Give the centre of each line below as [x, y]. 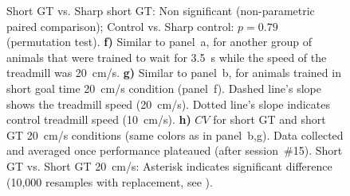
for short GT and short [269, 119]
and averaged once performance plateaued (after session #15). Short [175, 150]
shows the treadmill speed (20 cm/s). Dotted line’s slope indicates [168, 104]
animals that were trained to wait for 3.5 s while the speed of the [167, 57]
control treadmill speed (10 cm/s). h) [99, 119]
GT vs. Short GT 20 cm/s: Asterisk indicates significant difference [169, 165]
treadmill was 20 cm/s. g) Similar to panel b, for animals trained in [174, 73]
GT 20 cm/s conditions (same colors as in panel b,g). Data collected [175, 135]
